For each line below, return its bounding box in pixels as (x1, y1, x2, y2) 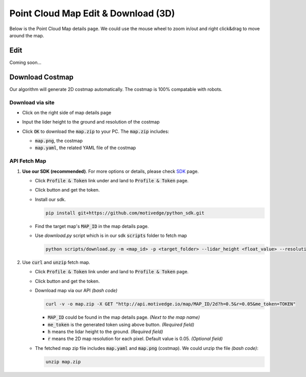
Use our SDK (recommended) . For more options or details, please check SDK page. (22, 168, 199, 174)
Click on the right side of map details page (22, 109, 112, 115)
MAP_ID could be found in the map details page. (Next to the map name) (47, 314, 200, 320)
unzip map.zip (45, 359, 81, 365)
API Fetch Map (9, 157, 46, 164)
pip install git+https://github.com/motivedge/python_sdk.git (45, 210, 205, 216)
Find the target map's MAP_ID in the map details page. (35, 223, 149, 229)
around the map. (9, 32, 44, 38)
